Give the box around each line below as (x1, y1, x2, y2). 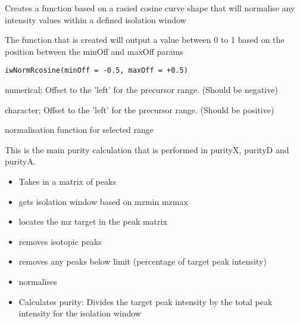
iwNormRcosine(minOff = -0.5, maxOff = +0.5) (5, 66, 188, 75)
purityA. (5, 155, 36, 167)
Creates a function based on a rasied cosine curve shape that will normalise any (5, 2, 295, 14)
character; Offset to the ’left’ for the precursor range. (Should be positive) (5, 103, 274, 116)
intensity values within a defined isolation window (5, 13, 186, 26)
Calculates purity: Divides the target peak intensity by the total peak (18, 295, 273, 308)
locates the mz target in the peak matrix (18, 215, 167, 228)
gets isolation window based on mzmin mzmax (18, 195, 188, 207)
